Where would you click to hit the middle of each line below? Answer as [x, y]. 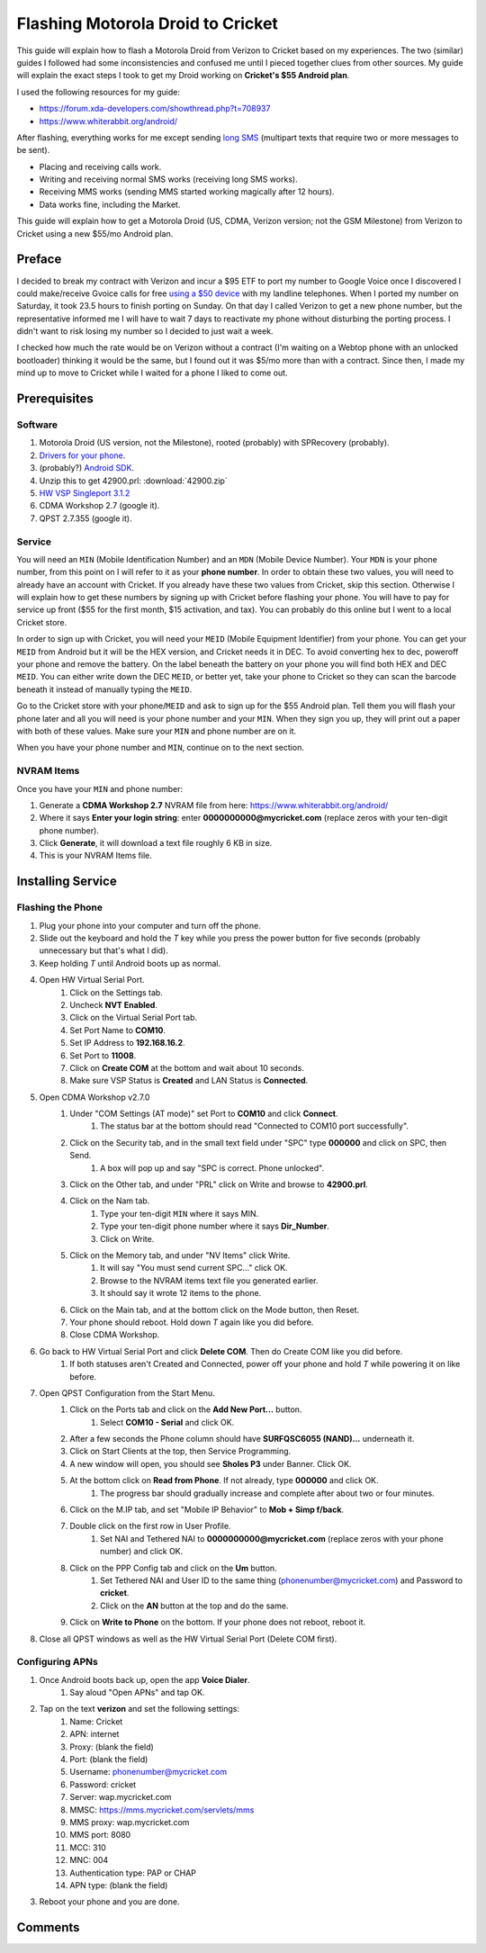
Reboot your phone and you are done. [109, 1902]
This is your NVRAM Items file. [96, 856]
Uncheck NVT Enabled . [113, 1004]
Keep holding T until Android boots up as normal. [130, 963]
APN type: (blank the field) [119, 1885]
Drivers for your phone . [82, 455]
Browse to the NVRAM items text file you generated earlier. [209, 1280]
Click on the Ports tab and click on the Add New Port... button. [186, 1409]
